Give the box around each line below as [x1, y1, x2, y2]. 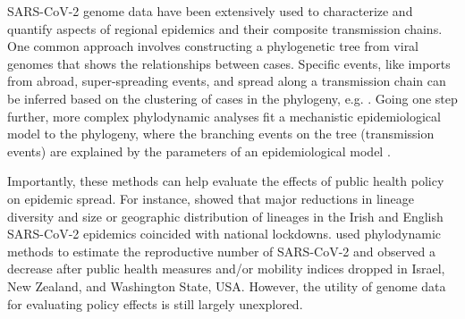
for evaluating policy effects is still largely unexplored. [7, 294, 303, 313]
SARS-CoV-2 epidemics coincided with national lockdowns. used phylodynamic [7, 224, 442, 243]
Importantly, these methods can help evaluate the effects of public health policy [7, 172, 444, 190]
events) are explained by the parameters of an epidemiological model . [7, 141, 391, 160]
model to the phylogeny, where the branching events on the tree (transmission [7, 124, 435, 143]
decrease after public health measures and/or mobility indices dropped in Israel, [7, 259, 445, 278]
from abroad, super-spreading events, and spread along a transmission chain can [7, 71, 446, 90]
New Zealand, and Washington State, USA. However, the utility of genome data [7, 276, 446, 295]
